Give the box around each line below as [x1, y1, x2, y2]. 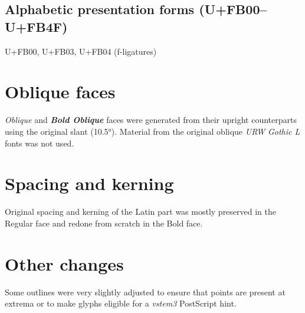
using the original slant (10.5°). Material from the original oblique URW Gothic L [5, 125, 300, 137]
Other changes [5, 251, 124, 275]
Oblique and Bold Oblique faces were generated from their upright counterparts [5, 114, 297, 126]
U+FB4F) [5, 17, 68, 35]
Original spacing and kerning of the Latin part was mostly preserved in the [5, 205, 276, 218]
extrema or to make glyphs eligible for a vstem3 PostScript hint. [5, 297, 237, 309]
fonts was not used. [5, 136, 74, 149]
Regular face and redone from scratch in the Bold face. [5, 217, 203, 229]
